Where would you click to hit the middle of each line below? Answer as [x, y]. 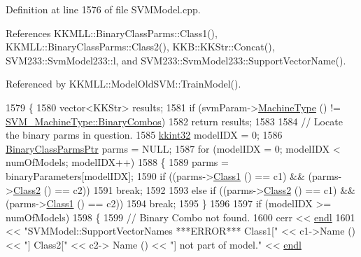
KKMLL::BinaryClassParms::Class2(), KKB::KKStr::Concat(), [140, 47]
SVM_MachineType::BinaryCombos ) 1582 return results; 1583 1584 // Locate [174, 121]
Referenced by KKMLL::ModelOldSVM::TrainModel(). [123, 84]
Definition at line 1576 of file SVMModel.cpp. [103, 9]
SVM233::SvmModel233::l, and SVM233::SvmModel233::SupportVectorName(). [176, 60]
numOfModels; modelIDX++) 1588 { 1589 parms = [117, 162]
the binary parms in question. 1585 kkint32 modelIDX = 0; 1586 [144, 135]
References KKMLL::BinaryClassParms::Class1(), [112, 33]
